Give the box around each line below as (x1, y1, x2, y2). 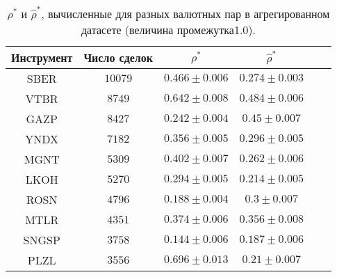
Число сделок (83, 49, 154, 65)
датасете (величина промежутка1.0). (81, 22, 256, 38)
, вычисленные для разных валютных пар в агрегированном (41, 6, 330, 22)
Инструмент (11, 49, 73, 65)
